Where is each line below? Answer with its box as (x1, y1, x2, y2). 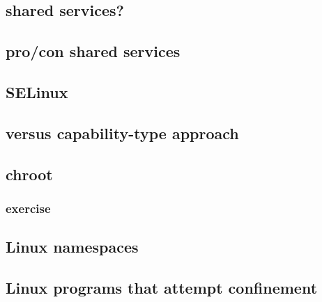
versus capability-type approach (6, 122, 239, 143)
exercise (6, 199, 51, 216)
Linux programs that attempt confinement (6, 276, 318, 298)
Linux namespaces (6, 236, 139, 257)
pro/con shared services (6, 40, 181, 62)
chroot (6, 163, 53, 184)
